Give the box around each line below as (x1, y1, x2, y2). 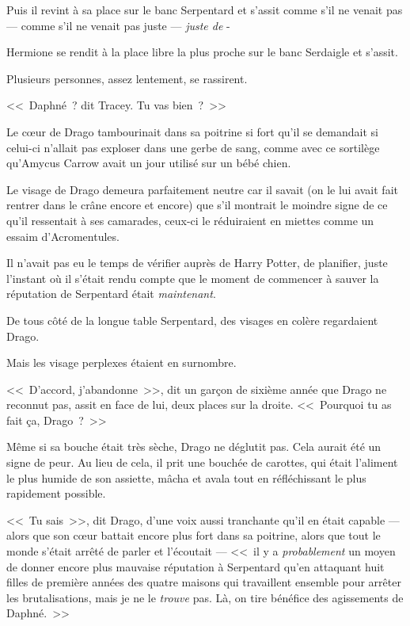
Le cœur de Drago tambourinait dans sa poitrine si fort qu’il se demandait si (6, 123, 378, 139)
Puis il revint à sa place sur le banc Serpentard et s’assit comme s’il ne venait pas (6, 2, 403, 17)
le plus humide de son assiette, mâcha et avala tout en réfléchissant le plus (6, 469, 366, 486)
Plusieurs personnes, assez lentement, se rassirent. (6, 70, 248, 86)
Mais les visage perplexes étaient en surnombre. (6, 354, 237, 371)
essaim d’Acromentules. (6, 227, 120, 244)
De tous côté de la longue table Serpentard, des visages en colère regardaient (6, 311, 378, 328)
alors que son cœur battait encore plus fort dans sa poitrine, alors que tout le (6, 527, 381, 544)
